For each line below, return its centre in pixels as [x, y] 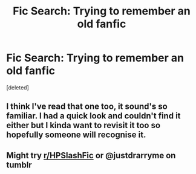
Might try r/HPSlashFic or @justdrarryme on [91, 155]
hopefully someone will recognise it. [76, 135]
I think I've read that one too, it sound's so [87, 107]
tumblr [19, 165]
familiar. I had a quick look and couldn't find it [93, 116]
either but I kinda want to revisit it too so [83, 125]
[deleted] [18, 87]
